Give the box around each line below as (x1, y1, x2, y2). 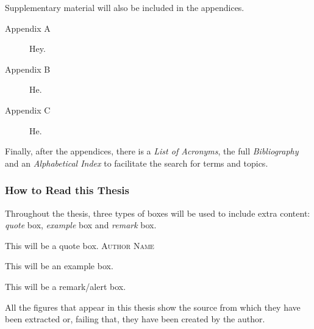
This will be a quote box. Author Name (5, 239, 154, 251)
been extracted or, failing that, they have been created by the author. (5, 313, 265, 325)
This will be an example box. (5, 259, 113, 272)
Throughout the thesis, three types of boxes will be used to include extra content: (5, 206, 310, 219)
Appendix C (5, 103, 51, 116)
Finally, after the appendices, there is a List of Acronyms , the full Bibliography (5, 145, 299, 157)
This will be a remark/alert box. (5, 280, 126, 292)
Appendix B (5, 62, 51, 75)
